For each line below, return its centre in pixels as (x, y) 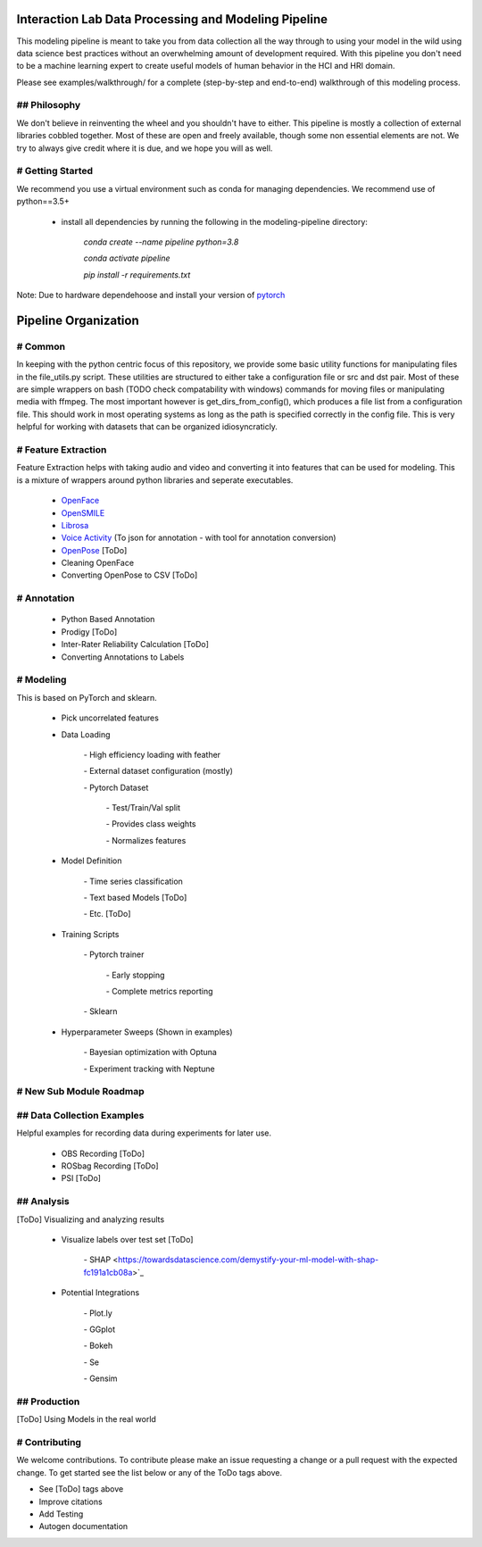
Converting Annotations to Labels (123, 657)
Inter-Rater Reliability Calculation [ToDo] (135, 645)
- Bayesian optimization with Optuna (150, 1052)
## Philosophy (49, 105)
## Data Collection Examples (80, 1115)
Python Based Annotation (108, 620)
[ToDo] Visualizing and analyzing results (91, 1219)
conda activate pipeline (127, 258)
